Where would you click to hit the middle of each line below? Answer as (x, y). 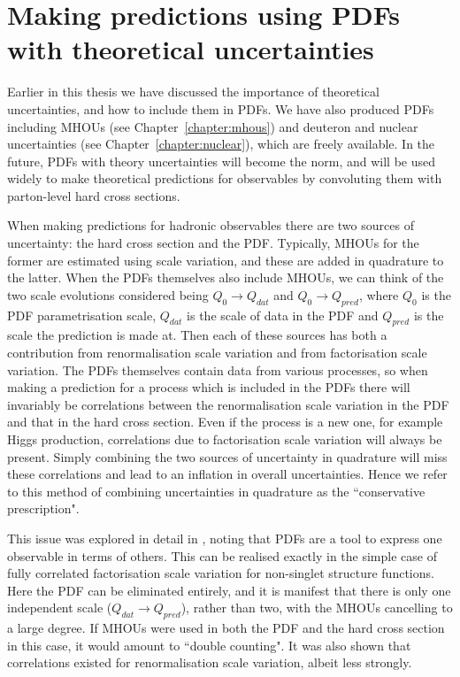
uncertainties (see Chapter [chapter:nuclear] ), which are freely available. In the (221, 144)
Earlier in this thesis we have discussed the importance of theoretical (193, 92)
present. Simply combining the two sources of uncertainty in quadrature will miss (227, 456)
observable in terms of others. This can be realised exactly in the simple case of (222, 555)
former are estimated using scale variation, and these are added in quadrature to (226, 260)
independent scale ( (60, 608)
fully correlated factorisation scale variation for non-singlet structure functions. (221, 573)
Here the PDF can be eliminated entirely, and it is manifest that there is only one (229, 590)
